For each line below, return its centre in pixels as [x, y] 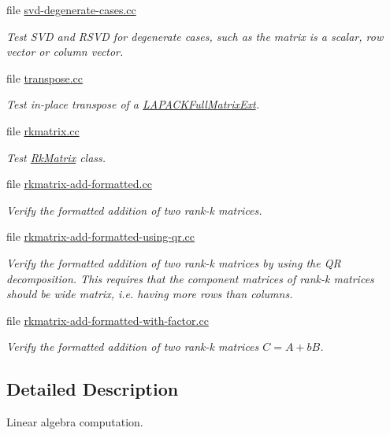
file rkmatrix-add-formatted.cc [79, 184]
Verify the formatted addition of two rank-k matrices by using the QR [174, 262]
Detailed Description [93, 389]
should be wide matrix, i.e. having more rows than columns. [150, 294]
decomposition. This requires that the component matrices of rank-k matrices [190, 278]
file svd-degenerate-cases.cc [71, 9]
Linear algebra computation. [75, 422]
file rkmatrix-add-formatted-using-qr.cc [101, 236]
